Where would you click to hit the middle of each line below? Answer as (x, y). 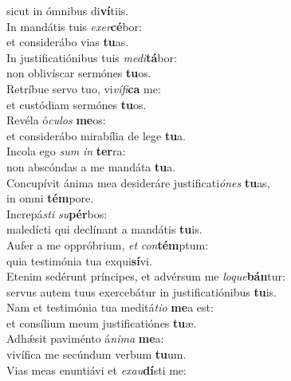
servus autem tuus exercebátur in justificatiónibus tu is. (142, 291)
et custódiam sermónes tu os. (77, 104)
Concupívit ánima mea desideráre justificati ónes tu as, (138, 182)
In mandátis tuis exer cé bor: (74, 26)
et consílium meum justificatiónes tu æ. (102, 322)
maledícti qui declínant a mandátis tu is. (104, 229)
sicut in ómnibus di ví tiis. (68, 10)
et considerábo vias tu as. (68, 42)
